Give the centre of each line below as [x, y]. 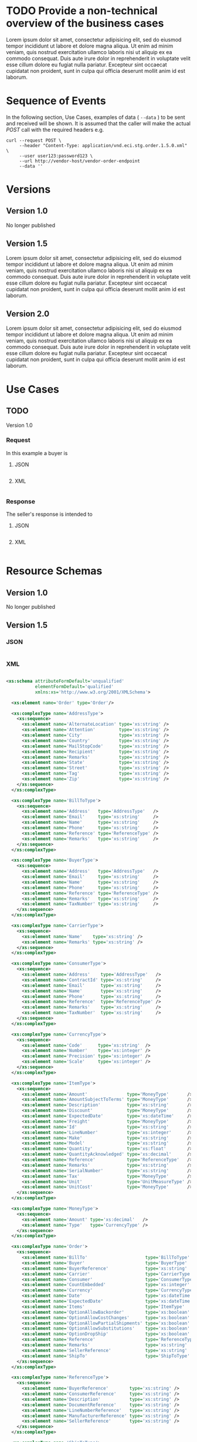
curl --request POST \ [34, 140]
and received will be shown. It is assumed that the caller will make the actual [98, 123]
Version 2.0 [28, 314]
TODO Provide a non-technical [82, 11]
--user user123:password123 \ [56, 156]
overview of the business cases [85, 23]
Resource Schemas [54, 571]
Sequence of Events [56, 101]
